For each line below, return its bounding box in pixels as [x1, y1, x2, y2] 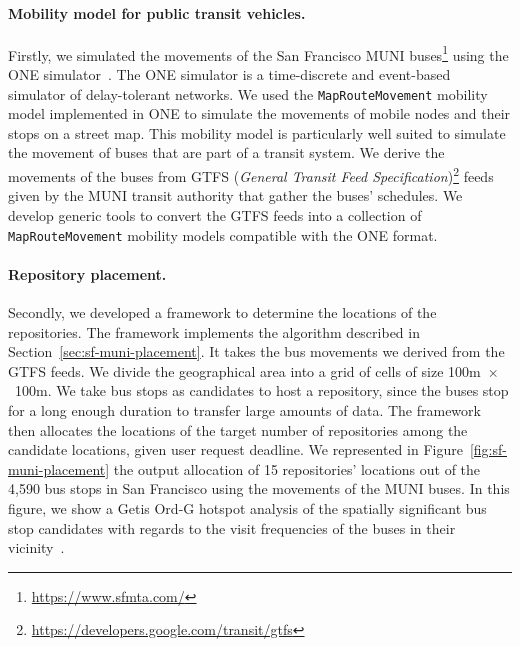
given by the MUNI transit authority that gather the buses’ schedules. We [8, 185, 463, 206]
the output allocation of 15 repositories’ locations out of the [113, 458, 481, 479]
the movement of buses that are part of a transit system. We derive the [8, 142, 445, 163]
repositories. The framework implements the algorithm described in [8, 321, 420, 342]
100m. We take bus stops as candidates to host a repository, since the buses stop [14, 380, 509, 401]
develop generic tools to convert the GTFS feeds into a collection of [8, 204, 422, 225]
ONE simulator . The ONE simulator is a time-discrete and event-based [8, 64, 451, 85]
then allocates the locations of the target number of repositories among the [8, 419, 468, 440]
